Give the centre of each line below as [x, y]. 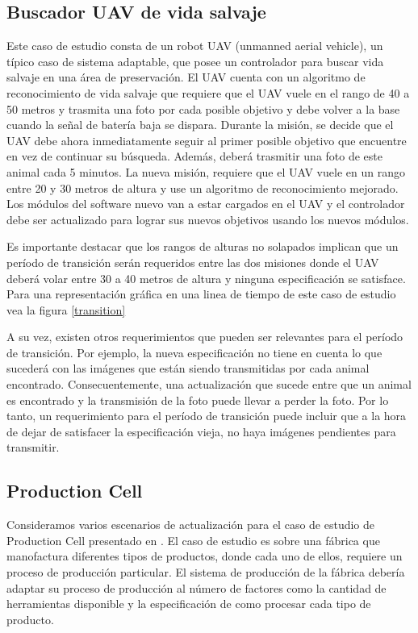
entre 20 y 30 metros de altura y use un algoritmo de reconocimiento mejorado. [203, 187]
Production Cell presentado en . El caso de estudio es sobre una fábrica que [193, 540]
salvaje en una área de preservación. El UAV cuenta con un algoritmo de [186, 77]
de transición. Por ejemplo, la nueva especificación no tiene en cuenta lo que [194, 352]
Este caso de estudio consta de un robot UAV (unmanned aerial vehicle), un [195, 46]
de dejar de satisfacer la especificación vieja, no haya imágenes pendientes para [201, 431]
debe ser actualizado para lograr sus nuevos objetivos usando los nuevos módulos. [208, 219]
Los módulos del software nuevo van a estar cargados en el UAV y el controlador [206, 204]
